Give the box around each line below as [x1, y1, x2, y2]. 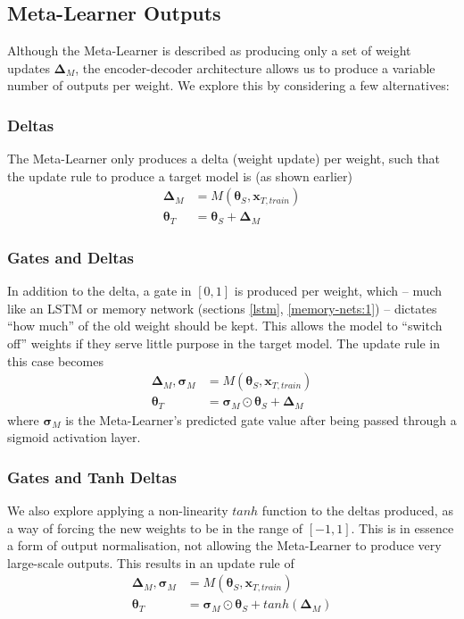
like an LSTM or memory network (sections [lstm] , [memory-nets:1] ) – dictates [7, 298, 437, 317]
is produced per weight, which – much [234, 281, 443, 300]
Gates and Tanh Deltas [7, 465, 177, 488]
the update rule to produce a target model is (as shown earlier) [7, 166, 352, 185]
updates [7, 58, 50, 77]
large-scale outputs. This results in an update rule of [7, 553, 294, 572]
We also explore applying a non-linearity [7, 501, 228, 520]
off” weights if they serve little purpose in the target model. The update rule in [7, 333, 440, 352]
